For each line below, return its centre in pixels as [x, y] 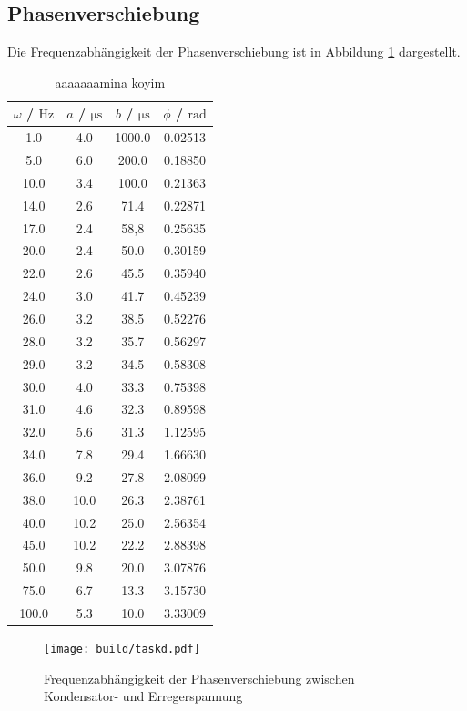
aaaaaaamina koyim [110, 82]
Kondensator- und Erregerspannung [143, 696]
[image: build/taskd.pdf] [122, 649]
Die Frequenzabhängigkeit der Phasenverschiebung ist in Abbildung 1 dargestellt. [234, 52]
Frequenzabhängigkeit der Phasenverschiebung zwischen [199, 678]
